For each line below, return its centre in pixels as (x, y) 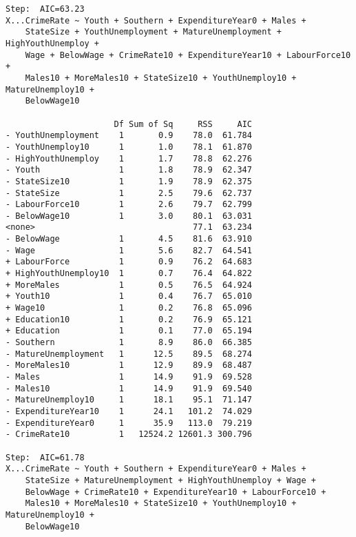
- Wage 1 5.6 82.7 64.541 (129, 250)
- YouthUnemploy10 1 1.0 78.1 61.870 (129, 147)
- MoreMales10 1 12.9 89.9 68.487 (129, 365)
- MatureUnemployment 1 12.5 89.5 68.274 (129, 354)
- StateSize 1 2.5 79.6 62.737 (129, 193)
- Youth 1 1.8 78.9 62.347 (129, 170)
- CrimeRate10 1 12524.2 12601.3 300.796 (129, 435)
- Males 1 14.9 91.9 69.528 (129, 377)
